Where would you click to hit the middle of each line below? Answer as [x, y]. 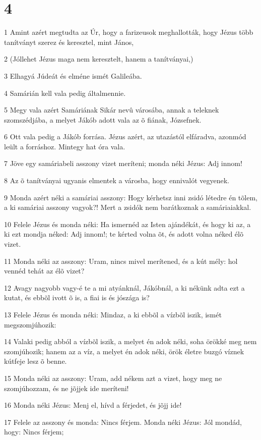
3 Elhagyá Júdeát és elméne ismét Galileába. [73, 75]
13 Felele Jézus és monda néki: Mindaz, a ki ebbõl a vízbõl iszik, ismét [113, 314]
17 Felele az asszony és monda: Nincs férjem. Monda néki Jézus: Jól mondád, [123, 422]
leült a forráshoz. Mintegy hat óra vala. [65, 146]
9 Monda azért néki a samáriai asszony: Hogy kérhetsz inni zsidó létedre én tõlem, [131, 197]
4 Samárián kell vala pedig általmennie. [65, 93]
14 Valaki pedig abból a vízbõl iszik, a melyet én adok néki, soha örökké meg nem [130, 341]
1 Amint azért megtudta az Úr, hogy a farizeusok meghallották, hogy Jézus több [129, 32]
